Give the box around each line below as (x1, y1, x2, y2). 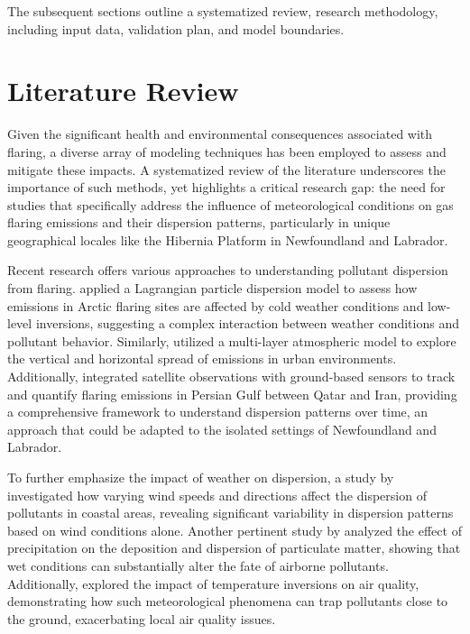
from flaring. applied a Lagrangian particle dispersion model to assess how (7, 279, 418, 298)
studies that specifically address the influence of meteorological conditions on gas (7, 195, 454, 214)
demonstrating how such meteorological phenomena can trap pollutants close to (7, 592, 448, 611)
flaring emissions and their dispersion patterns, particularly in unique (7, 213, 391, 232)
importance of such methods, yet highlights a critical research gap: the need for (7, 178, 446, 197)
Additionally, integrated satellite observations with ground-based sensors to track (7, 367, 456, 386)
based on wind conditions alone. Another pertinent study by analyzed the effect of (7, 520, 462, 539)
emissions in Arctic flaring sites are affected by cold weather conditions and (7, 296, 424, 315)
